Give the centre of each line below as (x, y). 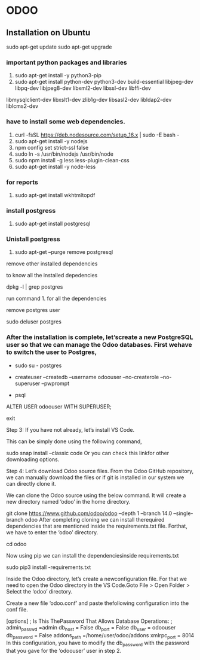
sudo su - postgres (38, 365)
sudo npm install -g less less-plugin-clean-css (72, 160)
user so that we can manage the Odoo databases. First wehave (99, 345)
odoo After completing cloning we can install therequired (95, 519)
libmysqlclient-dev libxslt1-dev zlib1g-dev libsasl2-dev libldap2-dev (89, 100)
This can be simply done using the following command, (74, 441)
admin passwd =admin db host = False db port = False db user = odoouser (91, 628)
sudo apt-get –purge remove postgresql (64, 252)
